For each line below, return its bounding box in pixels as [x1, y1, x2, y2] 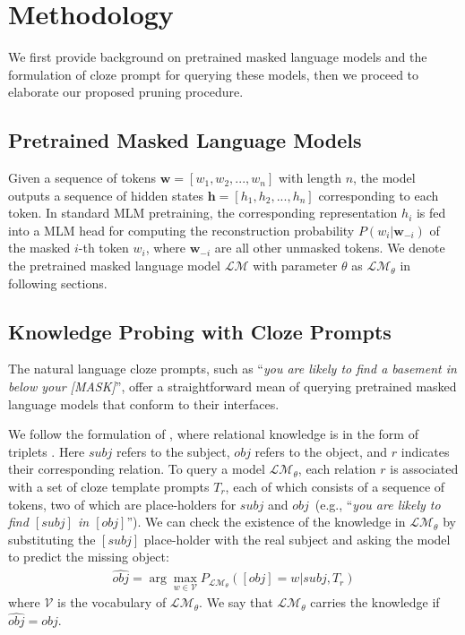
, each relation [297, 459, 376, 478]
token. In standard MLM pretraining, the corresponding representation [8, 203, 398, 222]
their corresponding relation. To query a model [8, 459, 265, 478]
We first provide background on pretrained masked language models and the [8, 47, 427, 66]
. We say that [199, 593, 273, 612]
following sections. [8, 273, 108, 292]
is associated [390, 459, 459, 478]
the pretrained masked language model [8, 256, 220, 275]
